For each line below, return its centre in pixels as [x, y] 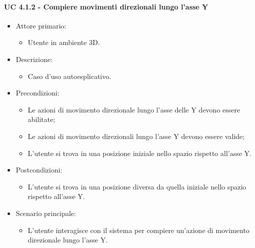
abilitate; [42, 119]
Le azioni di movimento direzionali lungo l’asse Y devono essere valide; [136, 136]
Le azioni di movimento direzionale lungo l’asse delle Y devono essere [134, 109]
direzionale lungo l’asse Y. [68, 240]
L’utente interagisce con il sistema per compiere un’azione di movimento [139, 230]
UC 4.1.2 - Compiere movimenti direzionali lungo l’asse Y [106, 6]
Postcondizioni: [39, 170]
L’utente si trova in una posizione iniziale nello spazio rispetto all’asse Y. [140, 153]
